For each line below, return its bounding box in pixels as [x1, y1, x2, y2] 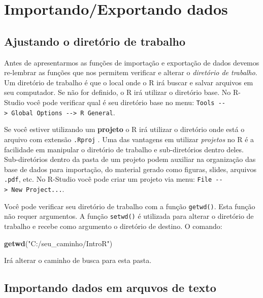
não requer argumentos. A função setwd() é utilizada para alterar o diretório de [4, 211, 254, 221]
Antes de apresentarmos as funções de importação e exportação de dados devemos [4, 57, 259, 68]
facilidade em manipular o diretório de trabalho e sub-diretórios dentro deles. [4, 144, 244, 154]
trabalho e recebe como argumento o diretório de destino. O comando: [4, 220, 222, 231]
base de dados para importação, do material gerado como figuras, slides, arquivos [4, 163, 256, 174]
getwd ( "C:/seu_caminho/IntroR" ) [4, 238, 113, 248]
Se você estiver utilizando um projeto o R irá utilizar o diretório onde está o [4, 124, 245, 135]
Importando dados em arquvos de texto [4, 280, 216, 295]
